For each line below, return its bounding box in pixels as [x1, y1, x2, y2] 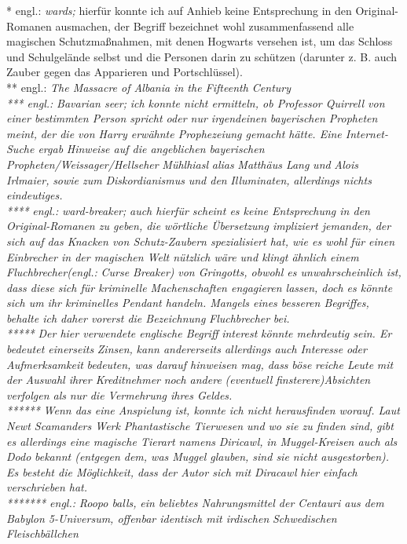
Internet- [345, 125, 389, 141]
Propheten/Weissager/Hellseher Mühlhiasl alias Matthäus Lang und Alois [6, 155, 358, 172]
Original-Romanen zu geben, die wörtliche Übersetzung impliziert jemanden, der [6, 217, 391, 234]
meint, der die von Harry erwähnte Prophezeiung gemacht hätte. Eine [6, 125, 342, 141]
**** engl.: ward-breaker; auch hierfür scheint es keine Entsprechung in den [6, 202, 370, 218]
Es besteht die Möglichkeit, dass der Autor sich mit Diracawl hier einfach [6, 463, 357, 480]
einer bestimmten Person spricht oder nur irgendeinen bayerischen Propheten [6, 110, 378, 126]
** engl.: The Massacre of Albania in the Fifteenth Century [6, 78, 291, 95]
